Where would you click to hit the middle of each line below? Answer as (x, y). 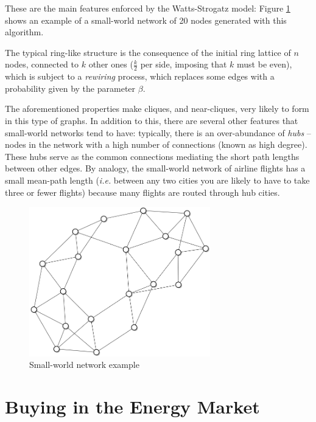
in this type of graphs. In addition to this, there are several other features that (152, 120)
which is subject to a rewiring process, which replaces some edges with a (140, 76)
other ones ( (111, 64)
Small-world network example (84, 365)
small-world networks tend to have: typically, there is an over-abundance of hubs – (158, 132)
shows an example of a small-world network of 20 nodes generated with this (146, 20)
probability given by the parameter (70, 88)
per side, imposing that (184, 64)
